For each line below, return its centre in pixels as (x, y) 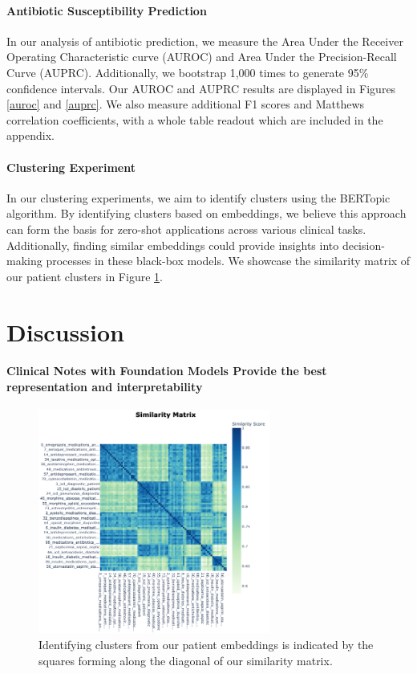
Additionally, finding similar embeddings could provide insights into (173, 245)
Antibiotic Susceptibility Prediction (107, 10)
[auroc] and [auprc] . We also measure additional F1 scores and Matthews (186, 104)
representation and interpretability (105, 386)
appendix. (30, 135)
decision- (363, 245)
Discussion (65, 331)
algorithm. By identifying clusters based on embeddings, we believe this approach (206, 213)
